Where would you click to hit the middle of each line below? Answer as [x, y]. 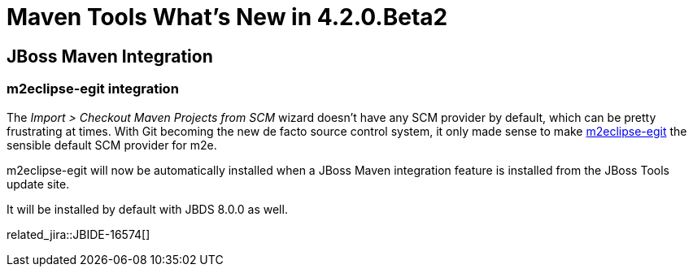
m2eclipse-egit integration [93, 89]
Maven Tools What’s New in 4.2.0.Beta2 [227, 17]
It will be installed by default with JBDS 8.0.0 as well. [147, 209]
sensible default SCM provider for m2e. [112, 145]
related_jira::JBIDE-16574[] [78, 234]
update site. [38, 184]
